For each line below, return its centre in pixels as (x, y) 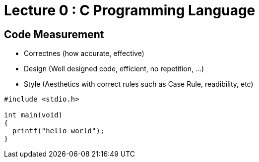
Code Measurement (54, 34)
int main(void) (33, 115)
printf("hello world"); (58, 131)
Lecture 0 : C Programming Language (130, 10)
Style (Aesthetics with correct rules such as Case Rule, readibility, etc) (139, 84)
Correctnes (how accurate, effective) (84, 54)
